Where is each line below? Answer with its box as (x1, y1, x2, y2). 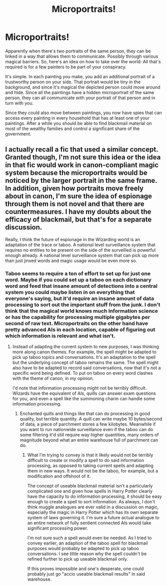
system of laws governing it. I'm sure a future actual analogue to (27, 515, 160, 521)
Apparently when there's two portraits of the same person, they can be (5, 48, 151, 54)
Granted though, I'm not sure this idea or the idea (5, 153, 161, 161)
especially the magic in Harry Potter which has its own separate (27, 509, 159, 515)
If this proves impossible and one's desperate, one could (27, 566, 144, 572)
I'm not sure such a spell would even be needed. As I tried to (27, 535, 152, 541)
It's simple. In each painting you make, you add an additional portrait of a (5, 73, 155, 79)
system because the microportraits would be (5, 168, 148, 177)
